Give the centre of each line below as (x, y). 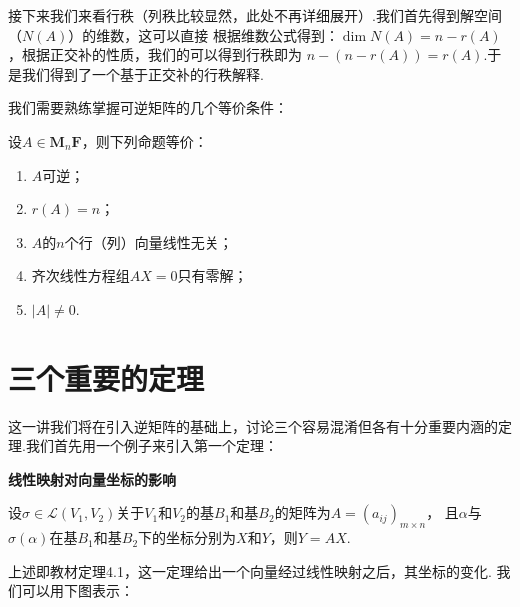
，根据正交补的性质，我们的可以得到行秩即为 (155, 54)
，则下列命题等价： (144, 140)
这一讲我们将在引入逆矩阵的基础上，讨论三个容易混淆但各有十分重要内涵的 (253, 425)
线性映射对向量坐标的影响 (92, 478)
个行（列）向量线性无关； (148, 241)
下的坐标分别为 (187, 537)
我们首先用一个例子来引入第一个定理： (151, 445)
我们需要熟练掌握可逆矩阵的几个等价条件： (148, 107)
